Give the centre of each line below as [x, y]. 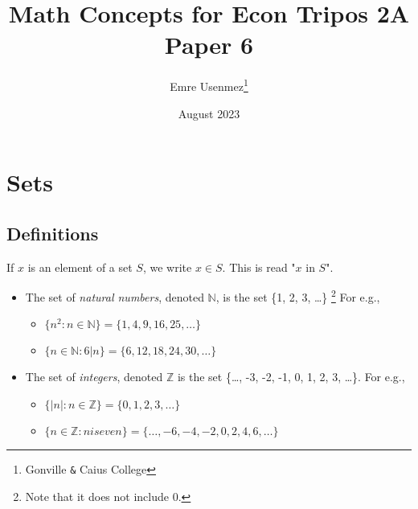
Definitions [53, 233]
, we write [167, 267]
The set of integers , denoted [94, 377]
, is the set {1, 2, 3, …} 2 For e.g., [298, 296]
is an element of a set [80, 267]
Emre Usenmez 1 [209, 85]
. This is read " [259, 267]
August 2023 [209, 113]
